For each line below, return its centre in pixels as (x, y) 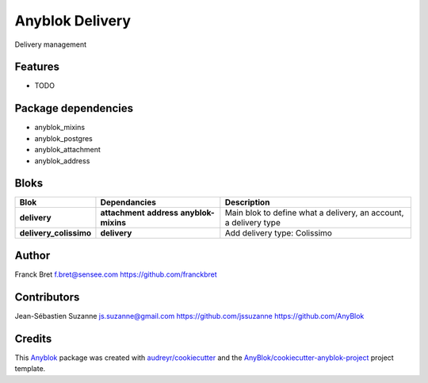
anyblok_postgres (63, 138)
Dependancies (128, 202)
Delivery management (51, 44)
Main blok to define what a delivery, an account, (314, 213)
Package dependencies (74, 108)
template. (30, 369)
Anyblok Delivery (73, 21)
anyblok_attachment (67, 150)
